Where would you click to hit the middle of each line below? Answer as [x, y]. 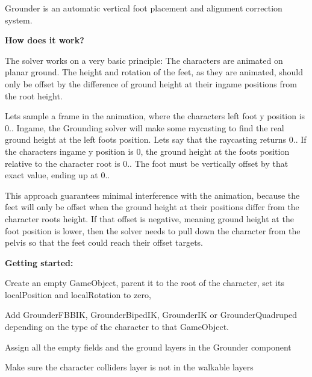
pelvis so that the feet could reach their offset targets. [104, 242]
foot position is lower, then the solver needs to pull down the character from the [153, 230]
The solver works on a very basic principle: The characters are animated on [144, 60]
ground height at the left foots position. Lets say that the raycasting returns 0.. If [156, 139]
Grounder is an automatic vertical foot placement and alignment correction [144, 8]
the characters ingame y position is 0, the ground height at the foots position [147, 151]
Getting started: [39, 262]
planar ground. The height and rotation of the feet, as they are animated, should [154, 72]
